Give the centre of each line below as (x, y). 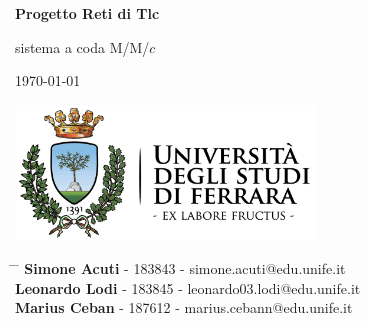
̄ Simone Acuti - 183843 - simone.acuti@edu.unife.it (180, 268)
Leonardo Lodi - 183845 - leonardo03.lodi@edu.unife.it (188, 287)
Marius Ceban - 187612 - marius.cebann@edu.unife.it (184, 307)
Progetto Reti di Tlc (87, 13)
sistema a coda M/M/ (82, 46)
